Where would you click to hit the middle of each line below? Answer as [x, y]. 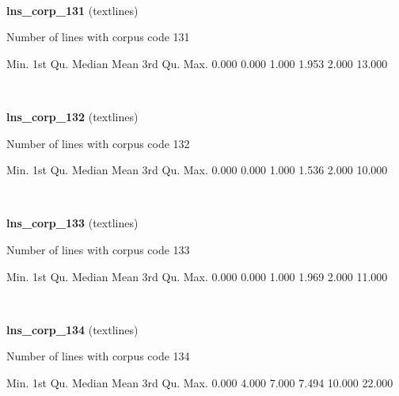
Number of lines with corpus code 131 [98, 37]
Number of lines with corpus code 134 [98, 356]
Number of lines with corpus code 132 [98, 143]
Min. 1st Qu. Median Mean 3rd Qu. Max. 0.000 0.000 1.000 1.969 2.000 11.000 [197, 276]
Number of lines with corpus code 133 [98, 249]
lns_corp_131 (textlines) [72, 10]
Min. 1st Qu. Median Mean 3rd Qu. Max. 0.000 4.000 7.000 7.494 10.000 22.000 [200, 382]
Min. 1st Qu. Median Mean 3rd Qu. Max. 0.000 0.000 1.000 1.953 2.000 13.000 [197, 63]
